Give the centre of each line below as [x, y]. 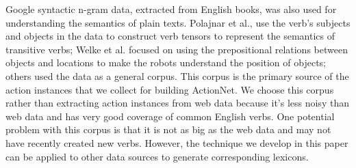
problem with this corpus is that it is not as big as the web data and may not [168, 129]
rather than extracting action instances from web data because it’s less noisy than [177, 103]
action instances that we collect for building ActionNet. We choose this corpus [170, 89]
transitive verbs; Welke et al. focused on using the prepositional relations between [177, 49]
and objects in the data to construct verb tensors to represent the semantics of [170, 36]
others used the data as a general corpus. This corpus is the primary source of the [177, 75]
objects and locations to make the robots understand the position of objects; [166, 62]
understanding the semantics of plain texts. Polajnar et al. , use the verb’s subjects [178, 22]
